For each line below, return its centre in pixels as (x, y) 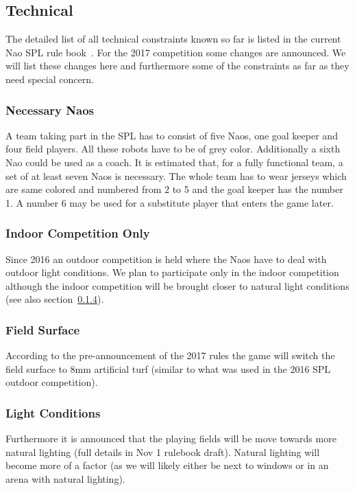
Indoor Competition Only (78, 233)
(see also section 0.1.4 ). (55, 299)
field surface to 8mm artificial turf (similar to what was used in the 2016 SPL (168, 368)
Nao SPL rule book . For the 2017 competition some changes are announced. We (176, 52)
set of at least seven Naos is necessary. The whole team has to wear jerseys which (176, 175)
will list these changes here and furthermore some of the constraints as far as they (177, 66)
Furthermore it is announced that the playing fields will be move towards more (171, 438)
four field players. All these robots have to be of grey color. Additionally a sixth (173, 149)
